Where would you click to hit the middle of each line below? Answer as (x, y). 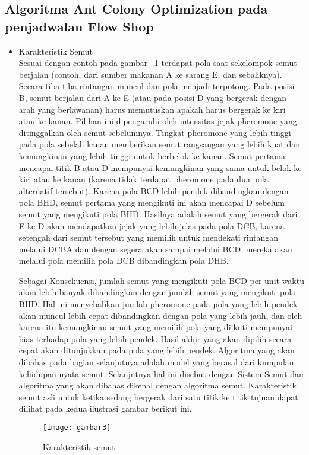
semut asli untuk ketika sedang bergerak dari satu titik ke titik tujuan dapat (158, 396)
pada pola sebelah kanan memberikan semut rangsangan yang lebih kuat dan (160, 144)
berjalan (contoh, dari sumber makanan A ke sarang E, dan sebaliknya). (150, 74)
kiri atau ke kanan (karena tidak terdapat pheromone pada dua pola (144, 179)
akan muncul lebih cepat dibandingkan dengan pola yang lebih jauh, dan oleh (160, 315)
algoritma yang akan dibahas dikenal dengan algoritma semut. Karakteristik (157, 385)
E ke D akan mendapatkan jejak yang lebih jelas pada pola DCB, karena (152, 225)
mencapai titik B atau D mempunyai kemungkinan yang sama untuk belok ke (160, 167)
